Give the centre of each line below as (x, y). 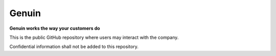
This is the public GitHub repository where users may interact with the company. (94, 37)
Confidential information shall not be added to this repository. (74, 47)
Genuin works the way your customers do (55, 28)
